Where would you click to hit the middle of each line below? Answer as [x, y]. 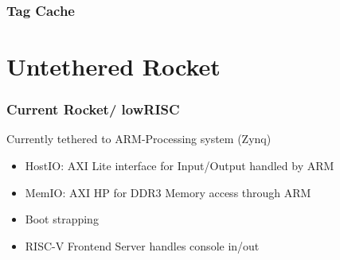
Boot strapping [62, 219]
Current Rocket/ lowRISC [93, 109]
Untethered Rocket [113, 66]
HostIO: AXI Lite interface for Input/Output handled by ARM [180, 166]
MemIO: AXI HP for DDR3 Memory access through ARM [168, 192]
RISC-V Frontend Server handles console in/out [142, 245]
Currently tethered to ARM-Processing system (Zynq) [139, 139]
